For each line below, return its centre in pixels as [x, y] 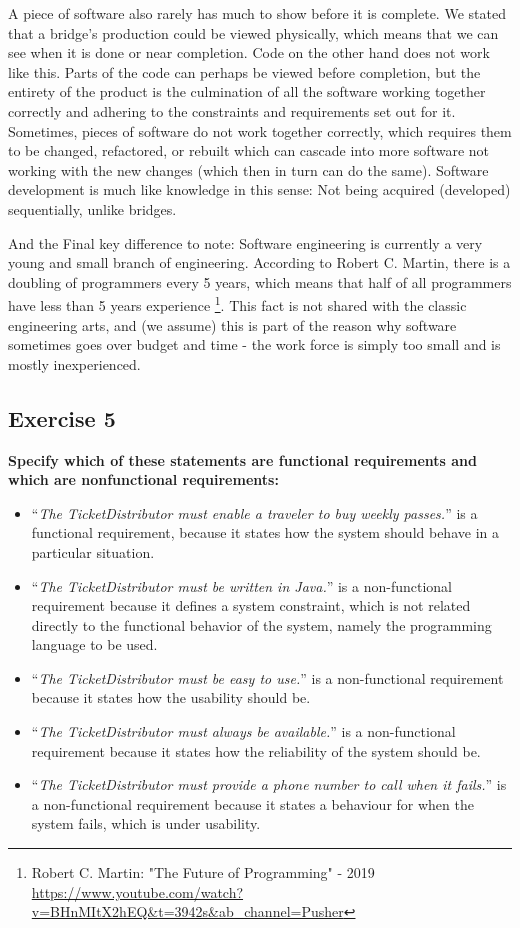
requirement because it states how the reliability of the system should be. [256, 750]
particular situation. [93, 551]
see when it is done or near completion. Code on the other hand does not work [249, 52]
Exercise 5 [62, 417]
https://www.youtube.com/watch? [137, 891]
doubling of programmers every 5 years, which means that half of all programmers [260, 281]
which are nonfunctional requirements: [143, 479]
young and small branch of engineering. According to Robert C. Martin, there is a [259, 262]
